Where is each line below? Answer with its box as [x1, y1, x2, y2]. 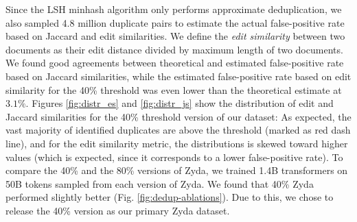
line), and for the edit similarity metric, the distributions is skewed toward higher [5, 136, 348, 150]
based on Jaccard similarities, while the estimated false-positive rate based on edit [5, 69, 352, 83]
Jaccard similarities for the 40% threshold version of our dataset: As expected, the [5, 109, 352, 123]
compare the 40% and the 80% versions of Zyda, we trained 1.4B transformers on [5, 163, 348, 177]
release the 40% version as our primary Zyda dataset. [5, 203, 230, 217]
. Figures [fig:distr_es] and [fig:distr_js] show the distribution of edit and [25, 96, 334, 110]
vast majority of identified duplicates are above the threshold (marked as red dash [5, 123, 351, 137]
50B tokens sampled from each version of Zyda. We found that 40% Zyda [5, 176, 314, 190]
